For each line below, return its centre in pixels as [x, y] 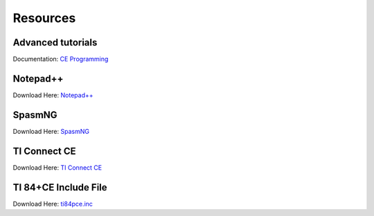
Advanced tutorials [55, 42]
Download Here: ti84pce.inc [53, 204]
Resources [44, 18]
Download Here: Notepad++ [53, 95]
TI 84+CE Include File [60, 187]
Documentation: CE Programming [61, 59]
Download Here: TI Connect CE [57, 167]
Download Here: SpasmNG [51, 131]
